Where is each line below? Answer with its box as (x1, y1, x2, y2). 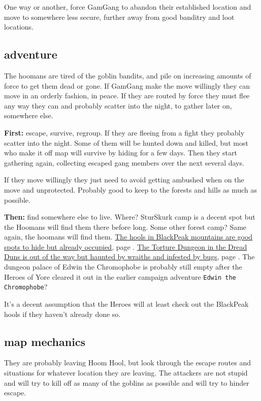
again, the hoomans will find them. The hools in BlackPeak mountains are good (4, 231, 253, 242)
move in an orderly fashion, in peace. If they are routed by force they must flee (4, 90, 250, 101)
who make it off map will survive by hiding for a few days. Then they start (4, 147, 237, 158)
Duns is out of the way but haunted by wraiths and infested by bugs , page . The (4, 251, 255, 262)
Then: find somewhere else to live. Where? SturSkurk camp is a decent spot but (4, 211, 255, 222)
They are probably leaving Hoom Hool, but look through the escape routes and (4, 357, 251, 368)
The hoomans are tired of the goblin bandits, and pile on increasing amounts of (4, 70, 251, 81)
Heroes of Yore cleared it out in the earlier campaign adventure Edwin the (4, 271, 236, 282)
